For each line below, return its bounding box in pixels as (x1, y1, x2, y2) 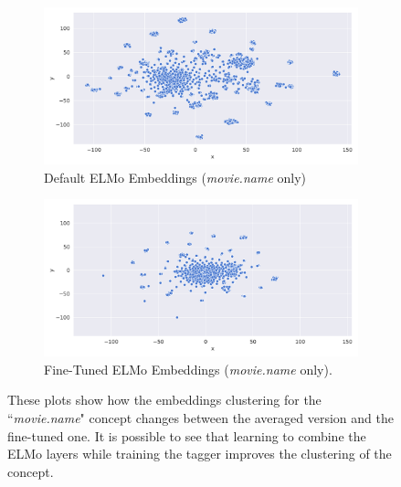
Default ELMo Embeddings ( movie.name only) (44, 167, 307, 186)
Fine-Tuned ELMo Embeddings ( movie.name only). (44, 359, 332, 378)
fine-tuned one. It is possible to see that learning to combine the (7, 426, 366, 445)
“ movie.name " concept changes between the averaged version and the (7, 408, 394, 427)
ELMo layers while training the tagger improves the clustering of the (7, 444, 392, 463)
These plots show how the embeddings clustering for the (7, 390, 322, 409)
